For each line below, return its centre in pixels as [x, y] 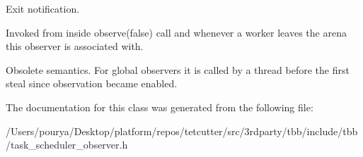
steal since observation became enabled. [92, 83]
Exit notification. [43, 8]
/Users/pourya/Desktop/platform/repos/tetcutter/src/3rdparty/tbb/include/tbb [182, 131]
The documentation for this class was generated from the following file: [160, 107]
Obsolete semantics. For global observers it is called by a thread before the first [178, 69]
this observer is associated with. [75, 46]
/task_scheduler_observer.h [67, 145]
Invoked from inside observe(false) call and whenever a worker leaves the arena [176, 32]
